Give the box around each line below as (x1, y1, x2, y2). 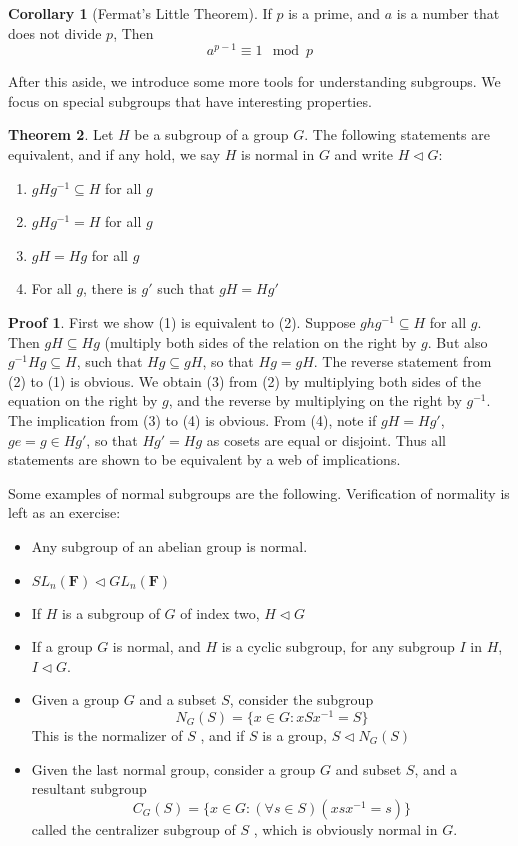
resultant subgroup (31, 778, 147, 799)
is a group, (262, 725, 328, 745)
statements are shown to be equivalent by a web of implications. (8, 449, 401, 470)
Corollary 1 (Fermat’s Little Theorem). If (8, 3, 272, 23)
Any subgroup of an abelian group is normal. (31, 535, 308, 556)
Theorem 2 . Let (8, 124, 114, 145)
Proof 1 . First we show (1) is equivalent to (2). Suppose (8, 312, 356, 333)
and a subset (139, 689, 217, 710)
